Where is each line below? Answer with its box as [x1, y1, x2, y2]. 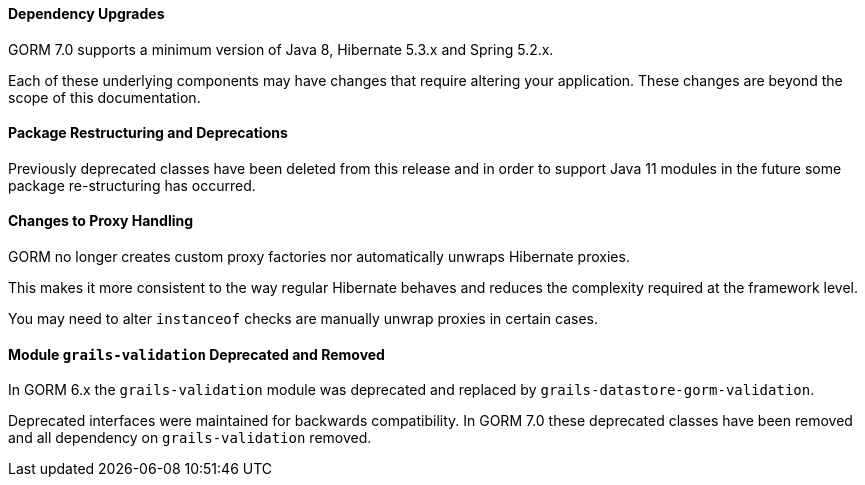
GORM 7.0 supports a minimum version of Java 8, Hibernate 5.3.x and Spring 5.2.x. [8, 40, 554, 58]
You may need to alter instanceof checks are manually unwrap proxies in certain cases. [8, 310, 598, 328]
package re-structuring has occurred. [8, 176, 256, 194]
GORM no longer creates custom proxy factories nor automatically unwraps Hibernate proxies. [8, 248, 630, 266]
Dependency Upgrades [8, 5, 165, 22]
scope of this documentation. [8, 88, 201, 106]
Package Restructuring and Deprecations [8, 124, 288, 142]
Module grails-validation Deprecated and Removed [8, 345, 385, 363]
